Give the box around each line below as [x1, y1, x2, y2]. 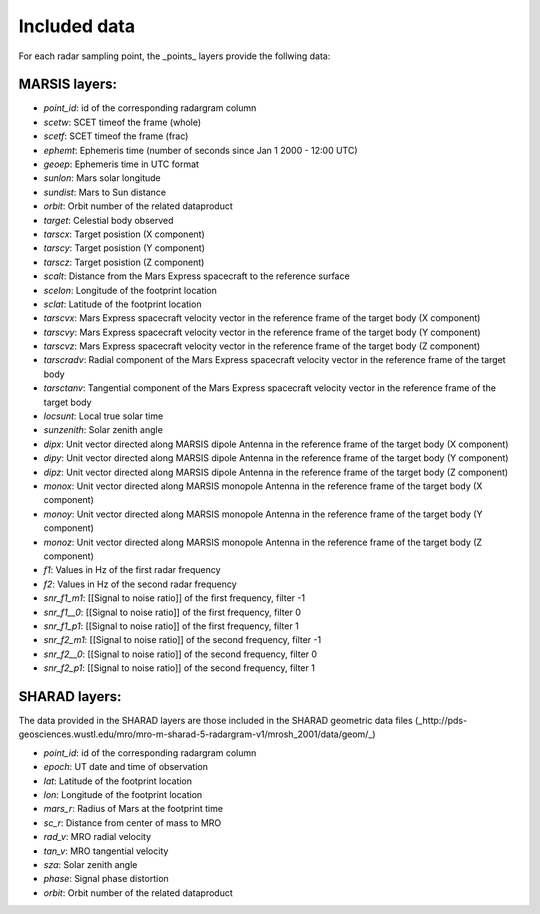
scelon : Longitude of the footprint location [43, 284, 217, 296]
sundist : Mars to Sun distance [43, 186, 167, 198]
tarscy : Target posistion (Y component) [43, 242, 205, 254]
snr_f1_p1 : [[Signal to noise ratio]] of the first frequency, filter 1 [43, 620, 299, 632]
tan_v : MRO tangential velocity [43, 845, 169, 857]
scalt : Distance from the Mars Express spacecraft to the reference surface [43, 270, 350, 282]
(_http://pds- [415, 714, 468, 726]
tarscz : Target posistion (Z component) [43, 256, 205, 268]
